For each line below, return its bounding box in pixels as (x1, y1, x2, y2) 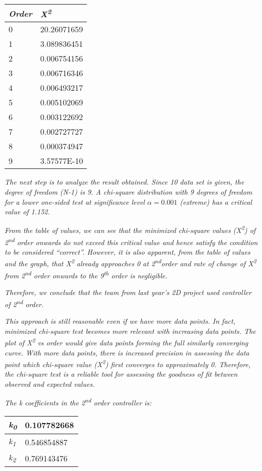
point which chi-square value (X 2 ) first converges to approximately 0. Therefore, (5, 358, 251, 369)
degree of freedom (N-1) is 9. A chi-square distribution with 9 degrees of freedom (5, 186, 252, 197)
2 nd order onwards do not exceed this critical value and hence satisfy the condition (5, 235, 258, 247)
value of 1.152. (5, 206, 50, 217)
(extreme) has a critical (180, 196, 252, 207)
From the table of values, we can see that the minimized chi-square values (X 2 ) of (5, 223, 256, 236)
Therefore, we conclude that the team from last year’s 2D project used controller (5, 287, 251, 298)
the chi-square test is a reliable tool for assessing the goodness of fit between (5, 369, 238, 379)
